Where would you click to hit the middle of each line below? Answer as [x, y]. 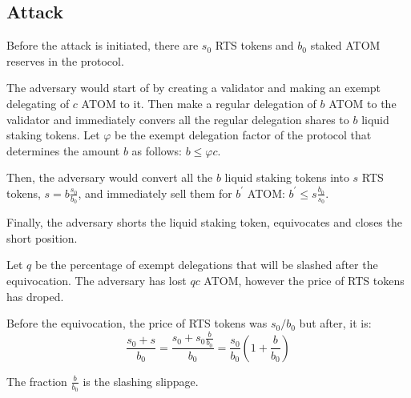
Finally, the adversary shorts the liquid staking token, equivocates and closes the [204, 222]
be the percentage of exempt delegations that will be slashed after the [206, 265]
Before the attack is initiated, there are [103, 45]
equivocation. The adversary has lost [97, 280]
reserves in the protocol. [65, 60]
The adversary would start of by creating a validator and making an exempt [194, 88]
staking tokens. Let [53, 135]
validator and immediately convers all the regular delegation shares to [178, 119]
